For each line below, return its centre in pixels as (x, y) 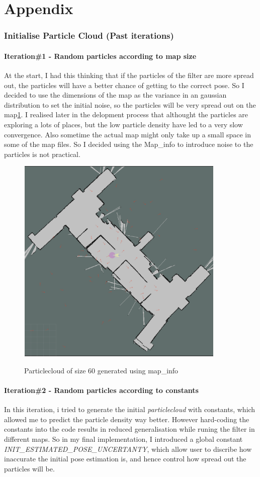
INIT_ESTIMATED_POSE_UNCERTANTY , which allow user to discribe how (128, 449)
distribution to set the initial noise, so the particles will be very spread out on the (130, 104)
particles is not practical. (42, 154)
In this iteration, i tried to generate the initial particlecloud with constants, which (130, 409)
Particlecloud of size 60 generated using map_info (101, 370)
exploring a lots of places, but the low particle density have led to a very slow (123, 124)
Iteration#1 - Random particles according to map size (100, 56)
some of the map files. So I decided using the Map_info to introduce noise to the (129, 144)
